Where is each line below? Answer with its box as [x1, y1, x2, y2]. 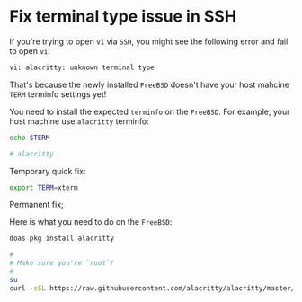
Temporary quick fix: [9, 165, 86, 176]
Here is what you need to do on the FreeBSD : [9, 217, 173, 227]
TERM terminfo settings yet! [9, 88, 107, 100]
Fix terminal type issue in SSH [9, 6, 236, 27]
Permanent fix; [9, 200, 65, 210]
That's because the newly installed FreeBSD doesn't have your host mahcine [9, 79, 290, 90]
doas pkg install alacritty [9, 234, 115, 244]
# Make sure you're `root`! [9, 259, 115, 268]
